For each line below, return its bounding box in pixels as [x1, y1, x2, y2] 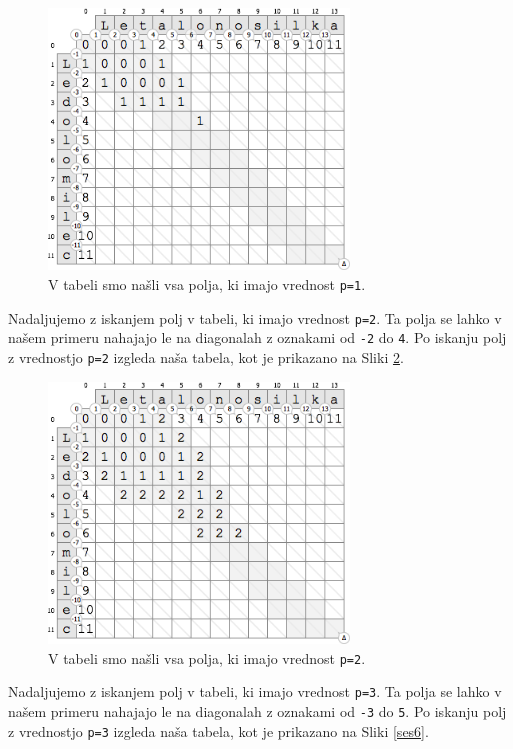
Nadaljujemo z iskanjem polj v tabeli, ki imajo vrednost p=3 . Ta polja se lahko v [8, 681, 502, 702]
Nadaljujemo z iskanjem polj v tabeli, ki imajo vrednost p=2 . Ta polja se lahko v [8, 307, 502, 328]
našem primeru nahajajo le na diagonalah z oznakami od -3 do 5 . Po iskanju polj [8, 701, 507, 722]
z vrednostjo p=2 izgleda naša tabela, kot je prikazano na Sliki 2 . [8, 347, 404, 368]
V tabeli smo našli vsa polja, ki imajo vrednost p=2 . [48, 647, 366, 668]
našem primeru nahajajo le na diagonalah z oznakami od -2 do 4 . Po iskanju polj [8, 327, 507, 348]
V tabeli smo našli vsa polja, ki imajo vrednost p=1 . [48, 274, 366, 295]
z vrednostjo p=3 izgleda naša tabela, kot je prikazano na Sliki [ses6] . [8, 720, 429, 741]
